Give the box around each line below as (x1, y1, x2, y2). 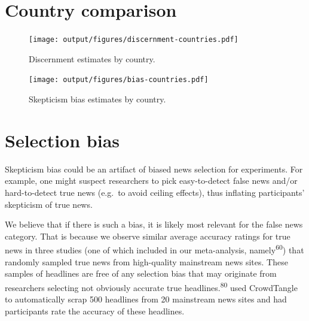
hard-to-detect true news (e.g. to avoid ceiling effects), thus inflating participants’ (5, 186, 305, 198)
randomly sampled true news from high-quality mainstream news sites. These (5, 255, 288, 268)
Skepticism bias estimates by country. (29, 93, 166, 105)
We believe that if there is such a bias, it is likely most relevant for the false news (5, 218, 303, 231)
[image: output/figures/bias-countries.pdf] (29, 75, 209, 84)
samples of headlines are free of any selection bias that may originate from (5, 267, 277, 280)
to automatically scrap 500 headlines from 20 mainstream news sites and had (5, 293, 287, 305)
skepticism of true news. (5, 198, 93, 210)
